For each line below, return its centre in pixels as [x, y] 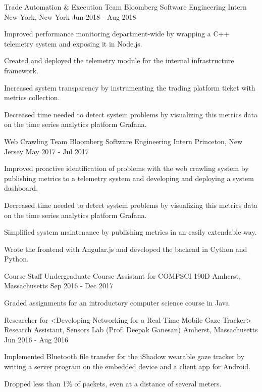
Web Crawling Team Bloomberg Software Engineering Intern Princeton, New [123, 141]
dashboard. [21, 188]
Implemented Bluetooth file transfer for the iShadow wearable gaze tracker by [124, 356]
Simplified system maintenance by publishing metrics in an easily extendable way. [130, 232]
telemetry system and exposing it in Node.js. [73, 43]
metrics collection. [32, 97]
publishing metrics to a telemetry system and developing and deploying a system [129, 178]
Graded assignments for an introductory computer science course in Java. [118, 303]
